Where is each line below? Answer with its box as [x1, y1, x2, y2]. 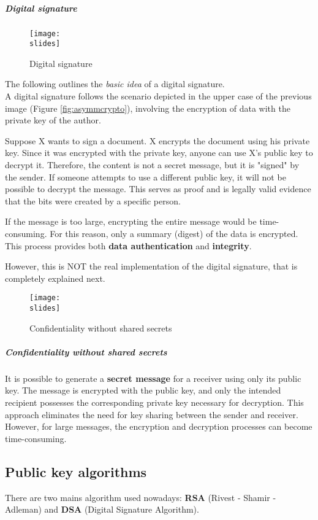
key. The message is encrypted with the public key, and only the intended [5, 384, 281, 397]
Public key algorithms [5, 462, 147, 481]
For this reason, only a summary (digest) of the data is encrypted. [50, 227, 298, 239]
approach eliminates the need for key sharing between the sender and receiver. [5, 408, 298, 421]
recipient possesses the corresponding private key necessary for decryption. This [5, 396, 304, 409]
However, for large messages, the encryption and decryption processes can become [5, 420, 312, 433]
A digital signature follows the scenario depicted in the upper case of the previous [5, 90, 312, 103]
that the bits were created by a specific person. [5, 194, 181, 207]
